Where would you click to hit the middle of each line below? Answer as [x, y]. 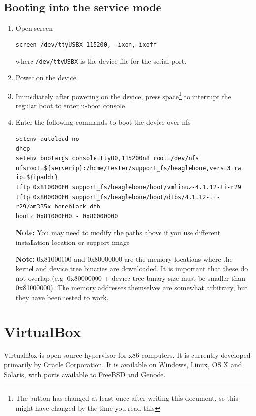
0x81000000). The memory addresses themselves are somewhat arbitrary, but [132, 288]
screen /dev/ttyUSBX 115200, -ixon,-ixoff [86, 45]
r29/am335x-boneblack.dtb [58, 207]
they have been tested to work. [62, 297]
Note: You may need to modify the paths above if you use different [118, 232]
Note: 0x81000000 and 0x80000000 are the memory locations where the [124, 259]
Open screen [34, 28]
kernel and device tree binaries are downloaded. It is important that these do [132, 268]
